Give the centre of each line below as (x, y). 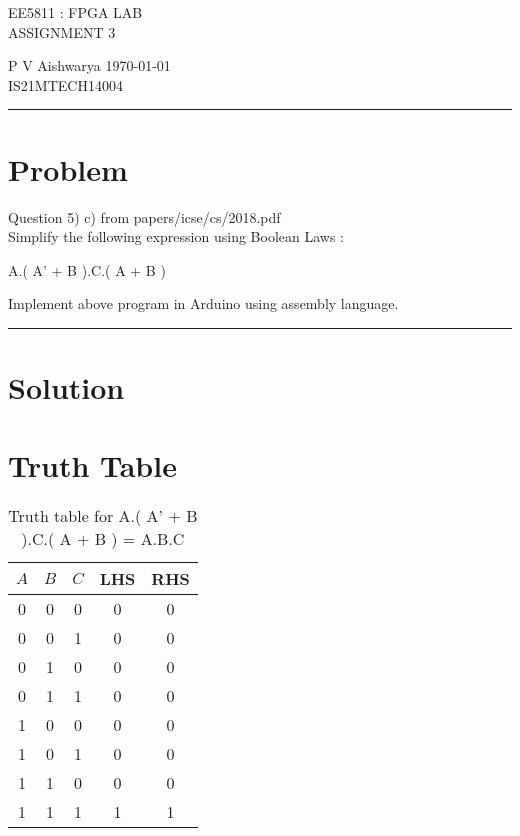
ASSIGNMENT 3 (62, 31)
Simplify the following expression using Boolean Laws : (176, 236)
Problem (68, 168)
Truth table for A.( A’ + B (103, 516)
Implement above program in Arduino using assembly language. (203, 303)
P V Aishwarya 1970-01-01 (89, 65)
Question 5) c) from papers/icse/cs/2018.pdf (144, 216)
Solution (66, 387)
